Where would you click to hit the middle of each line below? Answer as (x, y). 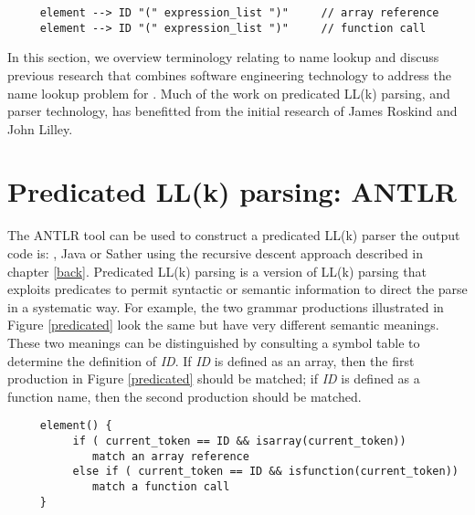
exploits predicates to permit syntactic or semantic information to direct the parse (237, 289)
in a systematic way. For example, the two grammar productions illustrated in (226, 306)
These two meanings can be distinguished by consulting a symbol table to (214, 342)
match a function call (161, 486)
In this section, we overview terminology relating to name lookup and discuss (223, 57)
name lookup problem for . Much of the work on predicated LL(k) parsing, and (229, 93)
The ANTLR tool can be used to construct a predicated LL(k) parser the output (234, 235)
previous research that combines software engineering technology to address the (229, 74)
